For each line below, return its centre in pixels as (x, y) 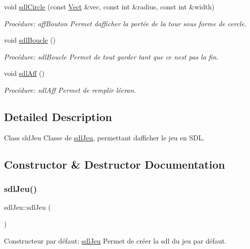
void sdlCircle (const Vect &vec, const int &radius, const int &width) (109, 6)
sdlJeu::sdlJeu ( (27, 207)
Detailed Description (58, 116)
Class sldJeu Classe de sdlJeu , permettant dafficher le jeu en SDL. (104, 137)
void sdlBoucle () (30, 40)
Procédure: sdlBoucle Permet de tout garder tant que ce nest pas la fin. (111, 56)
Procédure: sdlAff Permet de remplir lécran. (70, 90)
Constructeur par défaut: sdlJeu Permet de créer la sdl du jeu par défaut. (115, 240)
